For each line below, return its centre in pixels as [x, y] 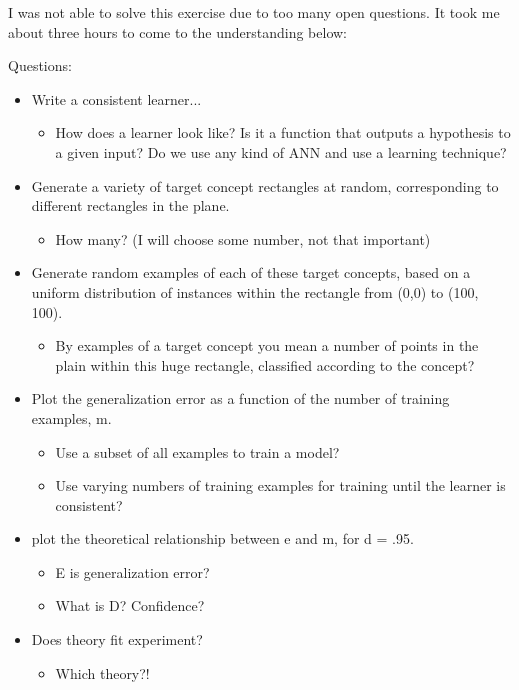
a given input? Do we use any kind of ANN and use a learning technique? [281, 151]
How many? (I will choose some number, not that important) [243, 238]
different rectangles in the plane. [130, 205]
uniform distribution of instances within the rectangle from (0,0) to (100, [255, 291]
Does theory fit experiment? [117, 639]
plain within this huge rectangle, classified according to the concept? [265, 364]
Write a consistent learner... [116, 98]
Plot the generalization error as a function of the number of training [240, 398]
